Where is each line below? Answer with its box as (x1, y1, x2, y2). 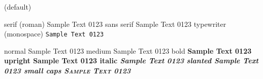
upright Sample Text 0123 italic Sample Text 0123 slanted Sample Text (4, 55, 258, 66)
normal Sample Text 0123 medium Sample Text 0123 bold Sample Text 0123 (4, 45, 252, 56)
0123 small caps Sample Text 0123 (4, 65, 131, 76)
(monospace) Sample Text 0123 (4, 28, 104, 39)
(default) (4, 2, 31, 12)
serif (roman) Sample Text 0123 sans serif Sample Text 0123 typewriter (4, 18, 226, 29)
